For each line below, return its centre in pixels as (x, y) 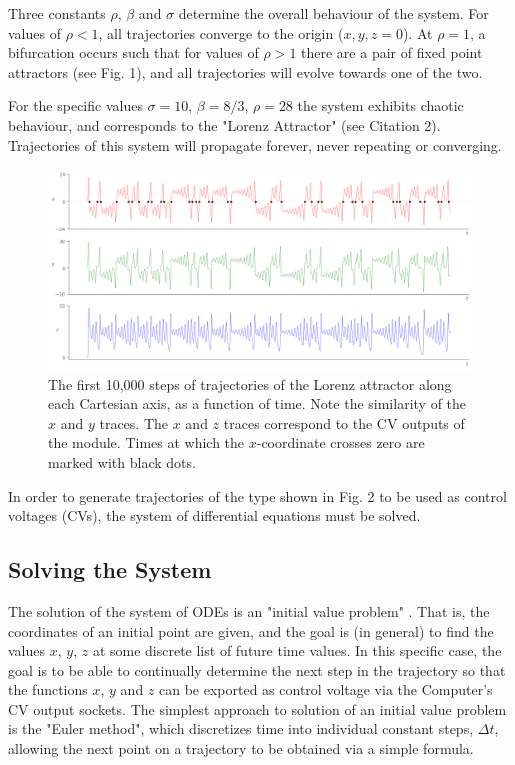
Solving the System (110, 569)
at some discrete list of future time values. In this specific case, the (297, 650)
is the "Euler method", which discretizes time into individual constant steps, (241, 728)
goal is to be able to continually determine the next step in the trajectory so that (257, 669)
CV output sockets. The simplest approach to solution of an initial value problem (257, 708)
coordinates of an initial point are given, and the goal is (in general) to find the (251, 630)
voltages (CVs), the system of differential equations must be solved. (214, 515)
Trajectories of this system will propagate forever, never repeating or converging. (255, 144)
